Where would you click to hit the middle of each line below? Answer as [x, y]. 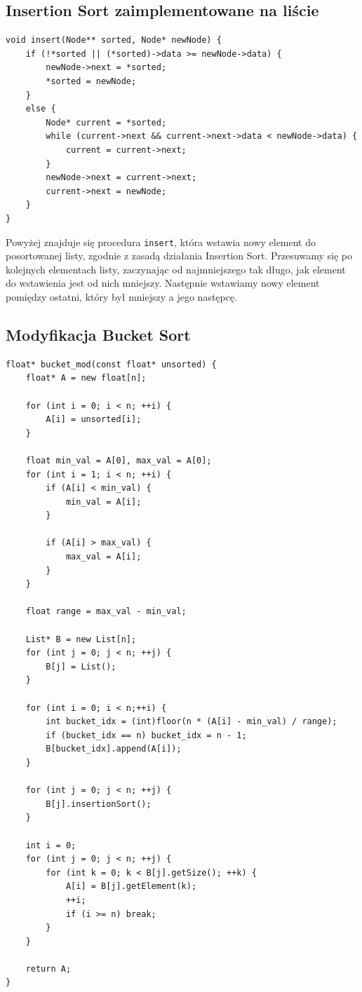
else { [41, 109]
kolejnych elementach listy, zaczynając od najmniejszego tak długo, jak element [176, 269]
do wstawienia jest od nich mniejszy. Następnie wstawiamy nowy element [163, 283]
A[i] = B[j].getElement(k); [131, 886]
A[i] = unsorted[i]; [94, 420]
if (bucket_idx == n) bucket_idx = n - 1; [146, 735]
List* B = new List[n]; [81, 639]
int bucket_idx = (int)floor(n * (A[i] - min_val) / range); [192, 722]
